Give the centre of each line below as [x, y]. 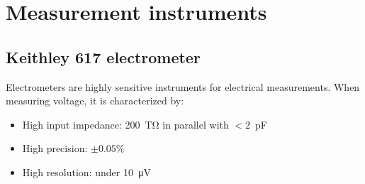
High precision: [55, 148]
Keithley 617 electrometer [103, 56]
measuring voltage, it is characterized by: [95, 101]
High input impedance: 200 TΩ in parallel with [125, 124]
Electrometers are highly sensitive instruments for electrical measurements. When [183, 86]
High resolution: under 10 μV [86, 172]
